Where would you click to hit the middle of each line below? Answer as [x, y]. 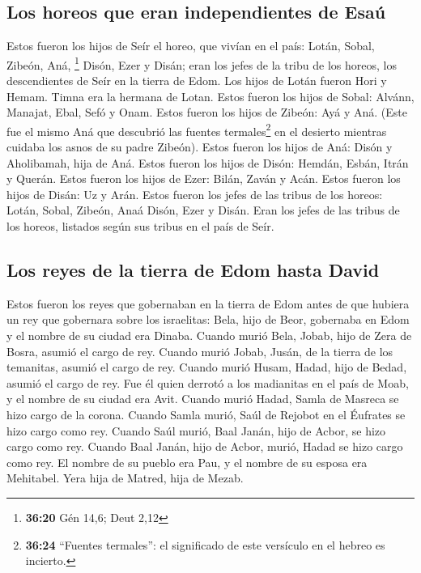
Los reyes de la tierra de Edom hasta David [193, 270]
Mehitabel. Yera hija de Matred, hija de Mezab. [125, 478]
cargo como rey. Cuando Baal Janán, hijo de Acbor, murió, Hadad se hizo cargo [205, 446]
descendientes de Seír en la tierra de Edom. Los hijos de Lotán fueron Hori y [197, 81]
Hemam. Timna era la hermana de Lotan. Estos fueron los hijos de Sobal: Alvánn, [210, 96]
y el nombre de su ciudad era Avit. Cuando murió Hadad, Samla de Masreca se [203, 399]
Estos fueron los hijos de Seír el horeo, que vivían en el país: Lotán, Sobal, [191, 46]
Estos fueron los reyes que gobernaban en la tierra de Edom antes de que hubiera [208, 303]
